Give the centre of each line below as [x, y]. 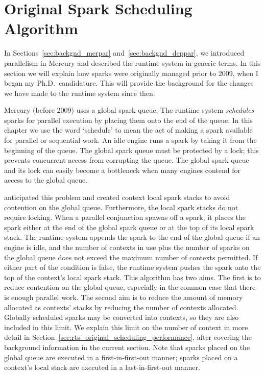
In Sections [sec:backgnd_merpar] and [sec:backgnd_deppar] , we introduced [124, 53]
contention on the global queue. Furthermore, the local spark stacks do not [121, 207]
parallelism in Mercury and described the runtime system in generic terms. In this [132, 63]
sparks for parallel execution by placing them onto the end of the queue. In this [128, 120]
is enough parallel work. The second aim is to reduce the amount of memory [124, 297]
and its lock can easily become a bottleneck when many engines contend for [123, 170]
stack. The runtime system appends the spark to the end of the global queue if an [132, 237]
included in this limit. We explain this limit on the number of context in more [126, 327]
